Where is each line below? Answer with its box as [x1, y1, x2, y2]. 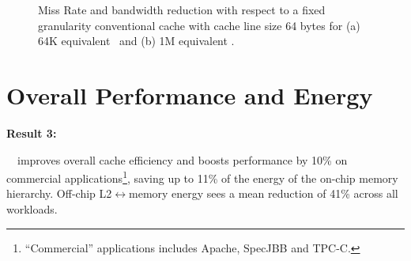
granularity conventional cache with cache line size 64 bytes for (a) [38, 17, 360, 33]
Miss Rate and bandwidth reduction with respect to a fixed [38, 2, 326, 17]
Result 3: [6, 124, 57, 141]
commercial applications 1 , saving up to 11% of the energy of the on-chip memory [6, 168, 398, 186]
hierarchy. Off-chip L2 [6, 185, 112, 202]
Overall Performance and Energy [6, 78, 373, 111]
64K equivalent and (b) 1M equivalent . [38, 32, 235, 49]
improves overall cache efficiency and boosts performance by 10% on [17, 151, 348, 168]
